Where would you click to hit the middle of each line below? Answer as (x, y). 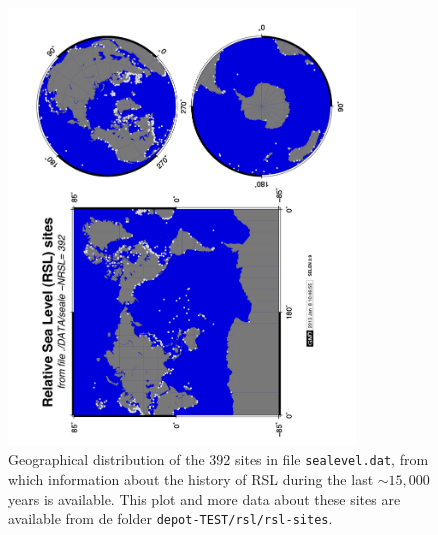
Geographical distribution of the (106, 459)
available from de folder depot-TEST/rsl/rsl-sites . (170, 518)
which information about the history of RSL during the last (191, 479)
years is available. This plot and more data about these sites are (204, 498)
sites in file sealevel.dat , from (332, 459)
